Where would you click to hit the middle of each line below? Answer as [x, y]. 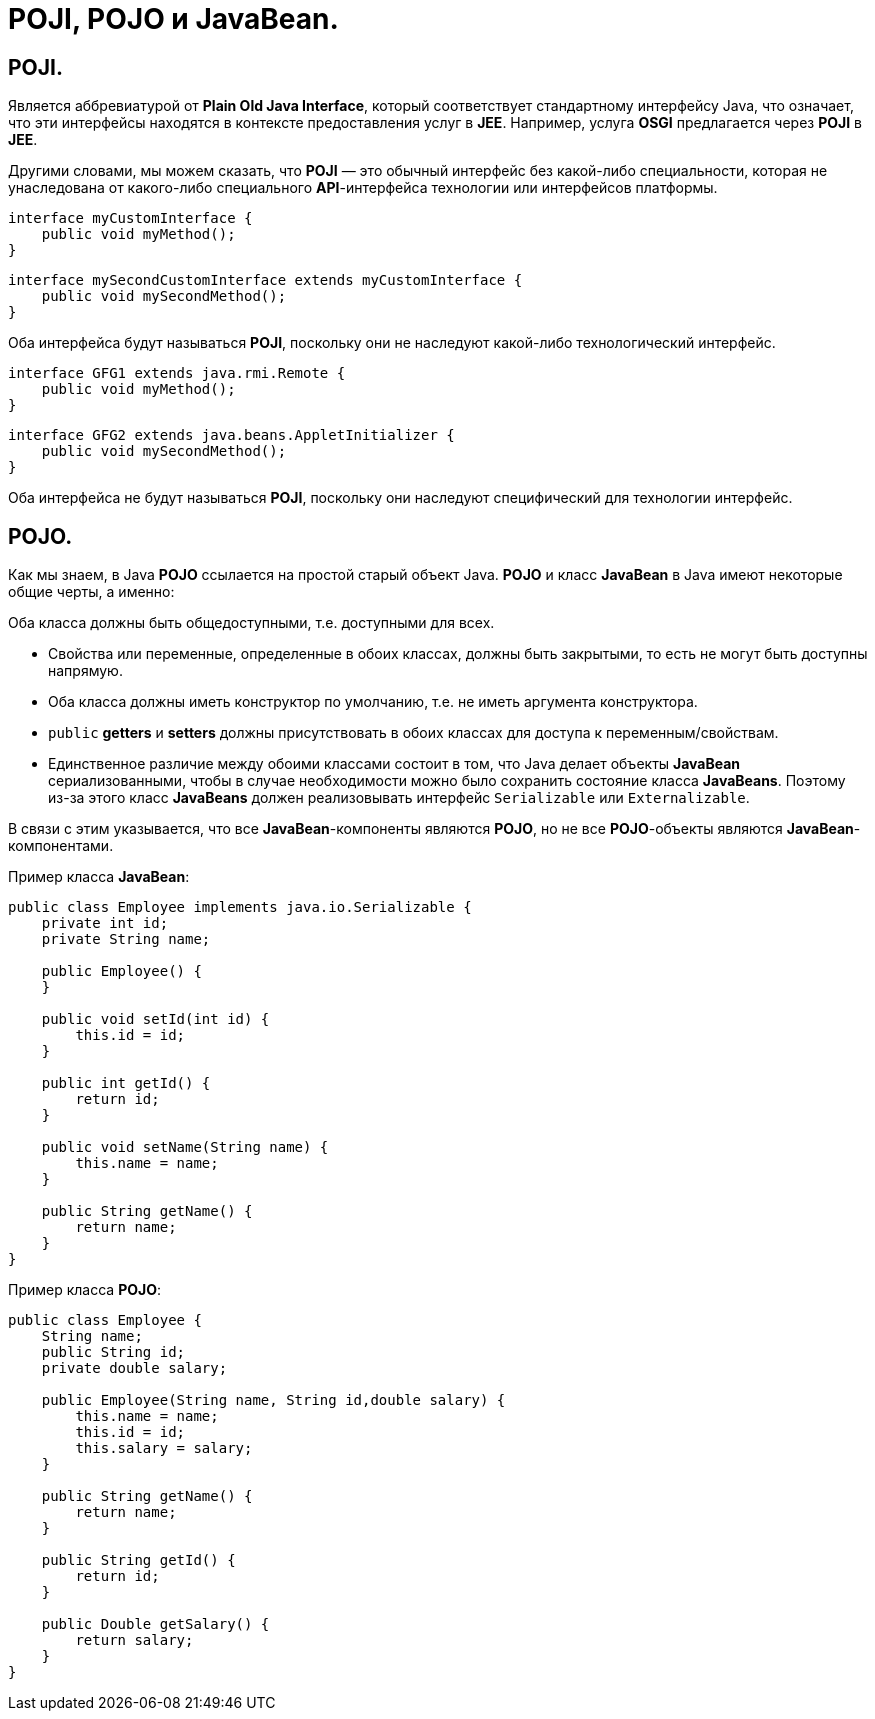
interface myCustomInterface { [130, 218]
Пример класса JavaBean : [99, 877]
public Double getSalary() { [155, 1624]
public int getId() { [126, 1083]
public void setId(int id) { [155, 1019]
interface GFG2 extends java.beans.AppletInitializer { [231, 435]
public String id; [113, 1352]
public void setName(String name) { [185, 1147]
